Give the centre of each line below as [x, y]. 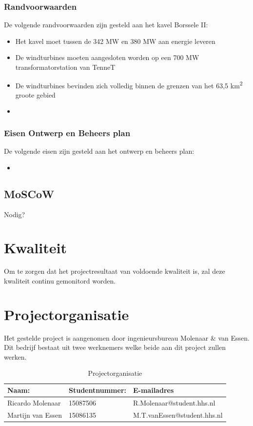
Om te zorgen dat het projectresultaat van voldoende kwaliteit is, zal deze [115, 271]
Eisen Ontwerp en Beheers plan [67, 132]
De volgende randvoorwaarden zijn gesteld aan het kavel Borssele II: [106, 25]
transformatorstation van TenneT [65, 67]
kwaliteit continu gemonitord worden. [60, 280]
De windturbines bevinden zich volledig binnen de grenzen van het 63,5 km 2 [129, 84]
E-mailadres [154, 390]
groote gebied [35, 94]
